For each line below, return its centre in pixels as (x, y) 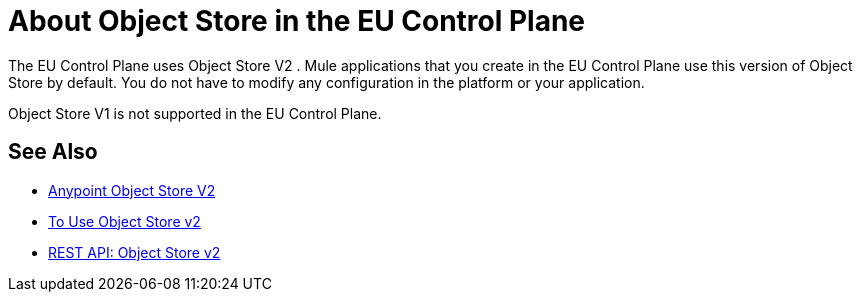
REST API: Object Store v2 (134, 252)
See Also (53, 152)
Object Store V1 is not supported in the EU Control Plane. (195, 113)
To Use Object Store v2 (124, 221)
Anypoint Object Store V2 (132, 190)
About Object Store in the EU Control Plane (297, 21)
